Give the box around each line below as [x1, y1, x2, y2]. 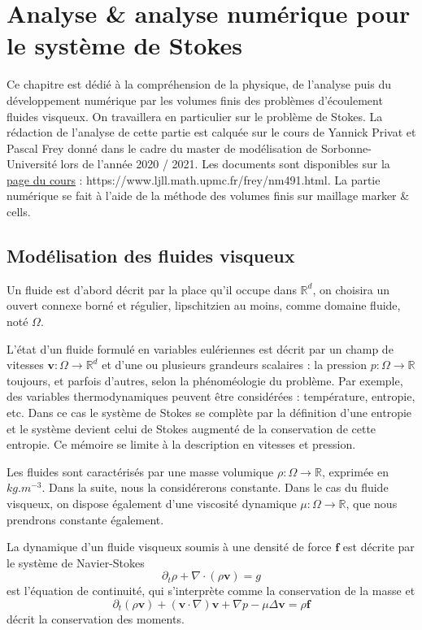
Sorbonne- [320, 139, 372, 156]
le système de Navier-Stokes [7, 554, 145, 571]
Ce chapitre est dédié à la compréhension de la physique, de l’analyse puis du [7, 76, 391, 93]
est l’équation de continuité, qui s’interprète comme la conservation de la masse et [7, 582, 415, 599]
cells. [7, 203, 31, 220]
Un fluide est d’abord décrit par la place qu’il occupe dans [7, 280, 297, 298]
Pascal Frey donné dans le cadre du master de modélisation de [7, 139, 318, 156]
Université [7, 155, 57, 172]
